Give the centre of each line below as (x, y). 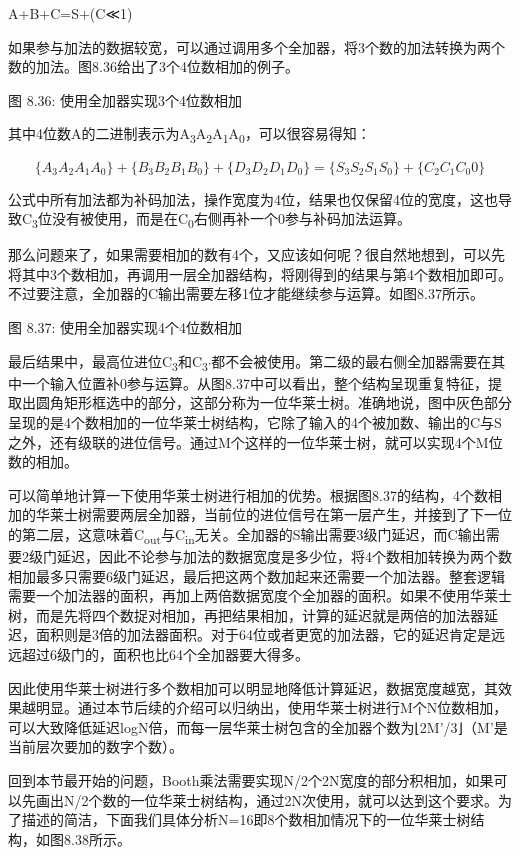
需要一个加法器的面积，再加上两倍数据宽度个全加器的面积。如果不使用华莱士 (260, 595)
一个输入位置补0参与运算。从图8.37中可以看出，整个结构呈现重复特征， (254, 382)
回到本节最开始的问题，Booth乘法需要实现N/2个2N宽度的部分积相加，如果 (251, 779)
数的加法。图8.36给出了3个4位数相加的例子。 (153, 66)
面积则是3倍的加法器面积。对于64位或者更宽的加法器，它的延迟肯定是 (263, 634)
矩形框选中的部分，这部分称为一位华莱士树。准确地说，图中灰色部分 (287, 402)
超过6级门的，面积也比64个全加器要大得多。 (165, 653)
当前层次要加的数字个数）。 (95, 746)
